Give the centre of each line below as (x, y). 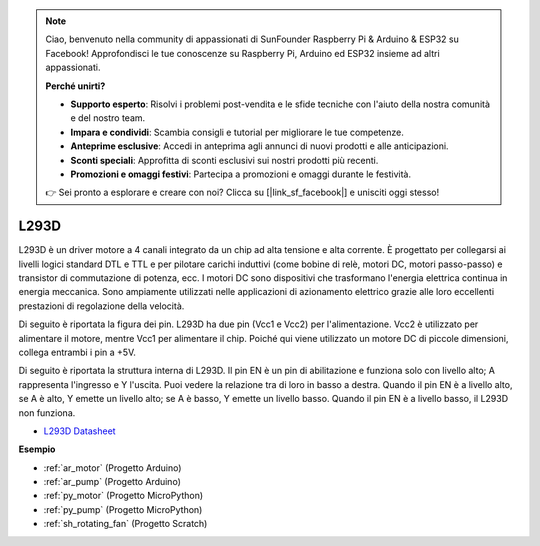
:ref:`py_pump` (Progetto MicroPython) (123, 509)
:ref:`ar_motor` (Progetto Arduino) (112, 467)
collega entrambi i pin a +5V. (77, 352)
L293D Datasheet (79, 431)
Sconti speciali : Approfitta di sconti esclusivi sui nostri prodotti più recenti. (224, 160)
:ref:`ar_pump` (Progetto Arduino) (112, 482)
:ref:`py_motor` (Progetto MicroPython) (123, 496)
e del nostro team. (108, 118)
